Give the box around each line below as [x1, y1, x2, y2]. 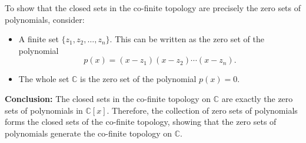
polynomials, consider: [5, 13, 85, 25]
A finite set [18, 33, 59, 45]
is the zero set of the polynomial [80, 73, 197, 85]
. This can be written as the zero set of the [109, 33, 264, 45]
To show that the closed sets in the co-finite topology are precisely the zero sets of [5, 2, 301, 13]
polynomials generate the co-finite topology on [5, 127, 172, 139]
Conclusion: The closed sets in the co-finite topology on [5, 92, 211, 104]
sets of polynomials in [5, 104, 83, 116]
